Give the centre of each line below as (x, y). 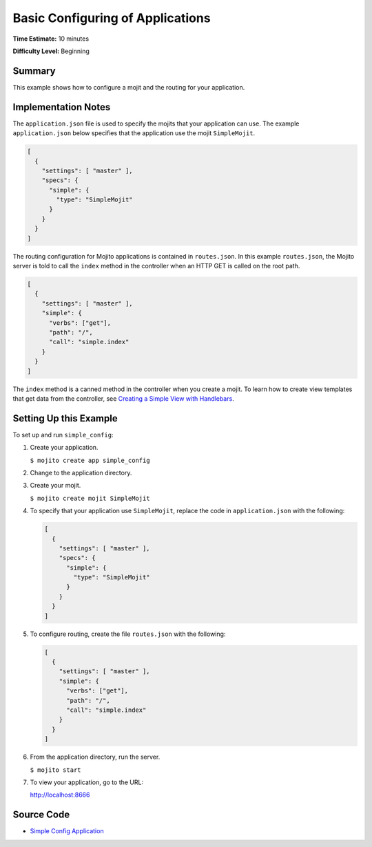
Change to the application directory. (81, 472)
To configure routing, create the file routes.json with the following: (128, 634)
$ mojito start (56, 770)
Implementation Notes (62, 107)
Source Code (41, 815)
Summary (34, 71)
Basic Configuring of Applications (112, 18)
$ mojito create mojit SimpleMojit (90, 498)
